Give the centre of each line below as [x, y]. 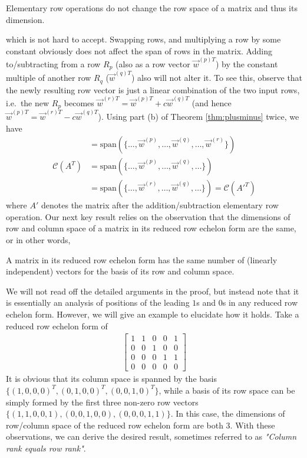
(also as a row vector [153, 64]
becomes [79, 102]
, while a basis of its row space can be [227, 390]
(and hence [212, 102]
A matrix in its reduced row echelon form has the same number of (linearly [142, 259]
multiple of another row [49, 78]
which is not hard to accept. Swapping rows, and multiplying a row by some [143, 39]
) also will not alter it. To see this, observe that [217, 78]
